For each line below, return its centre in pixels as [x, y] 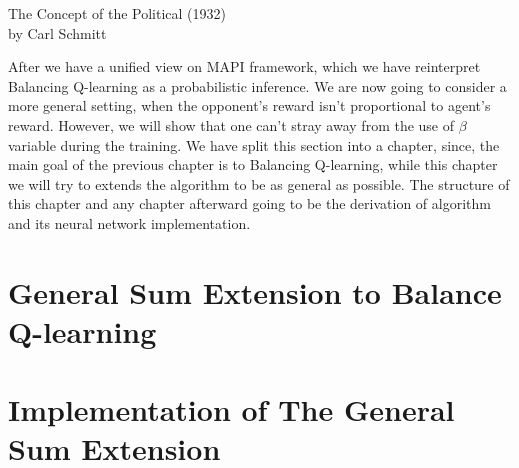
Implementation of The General [231, 409]
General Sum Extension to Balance [255, 291]
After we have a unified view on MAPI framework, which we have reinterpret [244, 66]
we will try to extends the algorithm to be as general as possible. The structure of [259, 183]
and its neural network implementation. [129, 222]
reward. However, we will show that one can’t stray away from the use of [231, 124]
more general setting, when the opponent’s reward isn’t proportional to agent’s [249, 105]
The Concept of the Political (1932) [117, 13]
